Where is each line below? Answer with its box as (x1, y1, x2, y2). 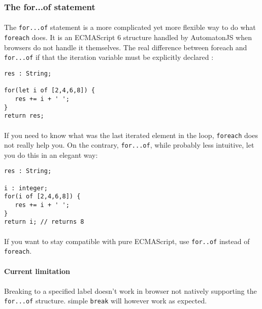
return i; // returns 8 (4, 218, 84, 226)
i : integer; (4, 184, 48, 192)
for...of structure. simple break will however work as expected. (4, 295, 207, 306)
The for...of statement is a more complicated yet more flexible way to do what (4, 22, 256, 32)
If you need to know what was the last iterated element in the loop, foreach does (4, 129, 258, 140)
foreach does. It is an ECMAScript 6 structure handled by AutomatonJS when (4, 32, 252, 43)
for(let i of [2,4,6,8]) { (4, 87, 95, 94)
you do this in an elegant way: (4, 149, 98, 160)
